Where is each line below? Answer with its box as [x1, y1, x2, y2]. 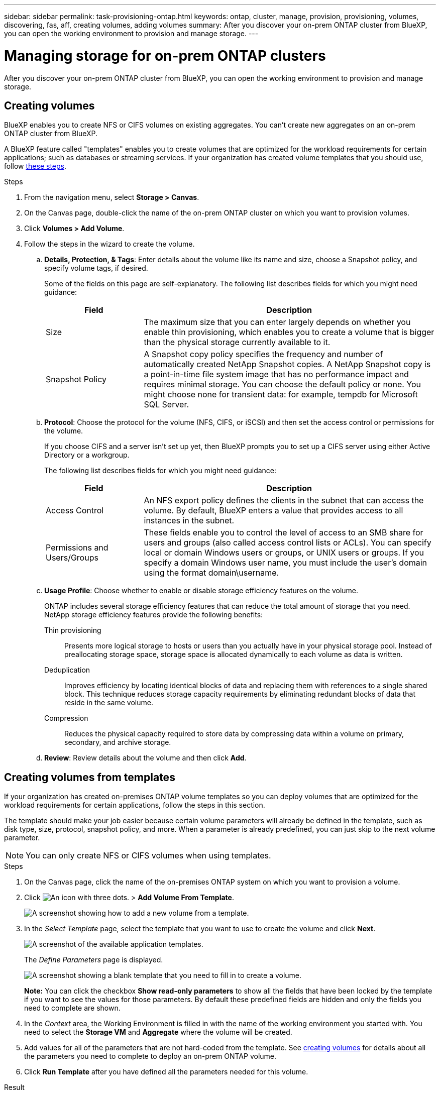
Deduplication [44, 666, 90, 675]
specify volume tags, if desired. [44, 264, 148, 273]
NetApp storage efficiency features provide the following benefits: [44, 610, 263, 619]
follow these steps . [4, 162, 66, 171]
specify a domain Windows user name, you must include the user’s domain [144, 558, 427, 568]
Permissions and [46, 542, 108, 553]
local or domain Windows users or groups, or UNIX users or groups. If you [144, 548, 424, 558]
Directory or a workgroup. [44, 451, 130, 460]
